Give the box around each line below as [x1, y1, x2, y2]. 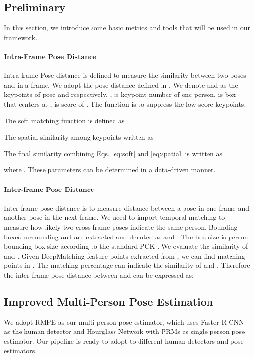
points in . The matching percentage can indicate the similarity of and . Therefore [4, 260, 250, 270]
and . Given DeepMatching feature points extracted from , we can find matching [4, 250, 245, 261]
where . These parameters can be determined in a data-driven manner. [4, 165, 216, 175]
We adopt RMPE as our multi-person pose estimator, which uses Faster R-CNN [4, 316, 244, 327]
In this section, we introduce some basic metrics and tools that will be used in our [4, 23, 251, 33]
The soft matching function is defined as [4, 115, 125, 125]
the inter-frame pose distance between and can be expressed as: [4, 269, 194, 280]
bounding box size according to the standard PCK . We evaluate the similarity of [4, 241, 248, 251]
